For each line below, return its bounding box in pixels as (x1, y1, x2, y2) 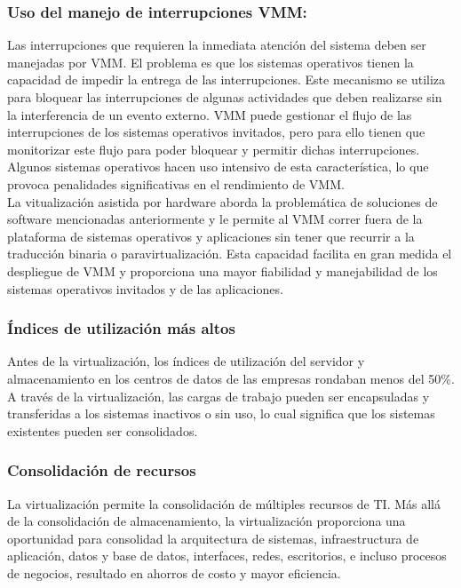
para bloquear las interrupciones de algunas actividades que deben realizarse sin (7, 88, 442, 106)
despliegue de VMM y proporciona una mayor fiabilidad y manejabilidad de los (7, 261, 438, 280)
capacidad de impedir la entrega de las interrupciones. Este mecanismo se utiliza (7, 70, 446, 89)
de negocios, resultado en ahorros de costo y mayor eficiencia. (7, 563, 341, 582)
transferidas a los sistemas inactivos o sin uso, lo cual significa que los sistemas (7, 404, 435, 423)
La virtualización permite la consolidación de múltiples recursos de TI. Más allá (7, 494, 441, 513)
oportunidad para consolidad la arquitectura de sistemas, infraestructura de (7, 528, 419, 547)
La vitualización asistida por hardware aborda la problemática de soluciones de (7, 192, 438, 211)
